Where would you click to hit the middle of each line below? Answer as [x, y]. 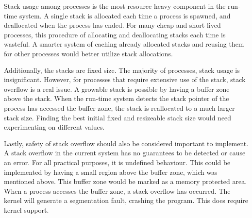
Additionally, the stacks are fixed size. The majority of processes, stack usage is [122, 70]
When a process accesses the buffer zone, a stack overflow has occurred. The [117, 191]
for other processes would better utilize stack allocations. [88, 53]
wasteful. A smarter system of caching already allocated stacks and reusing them [124, 44]
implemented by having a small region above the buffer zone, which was [111, 172]
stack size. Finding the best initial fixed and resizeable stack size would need [118, 117]
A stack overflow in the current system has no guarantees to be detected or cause [125, 153]
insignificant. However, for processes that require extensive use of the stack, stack [125, 79]
